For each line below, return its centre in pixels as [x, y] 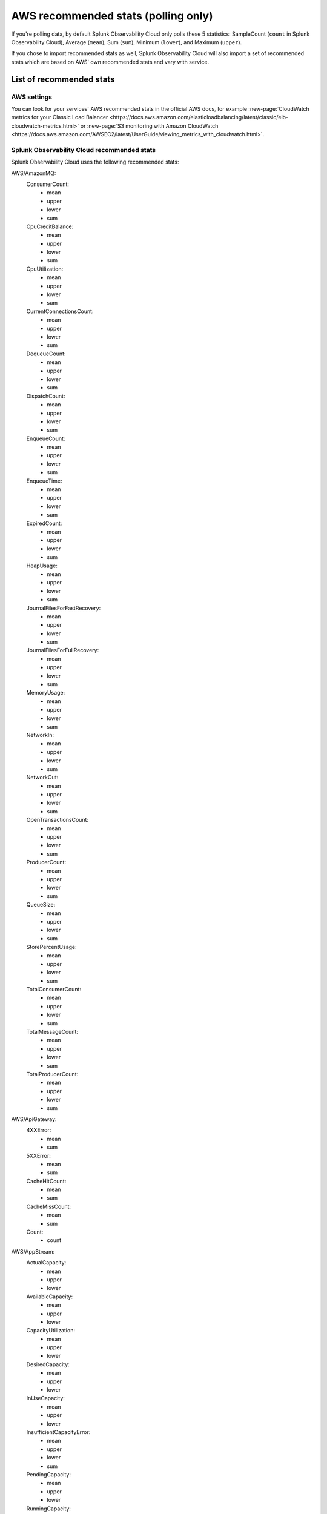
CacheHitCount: [46, 1181]
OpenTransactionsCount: [58, 820]
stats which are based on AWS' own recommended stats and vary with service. [110, 62]
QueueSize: [41, 905]
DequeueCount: [46, 354]
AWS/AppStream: [33, 1251]
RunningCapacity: [48, 1509]
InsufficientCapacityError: [58, 1432]
